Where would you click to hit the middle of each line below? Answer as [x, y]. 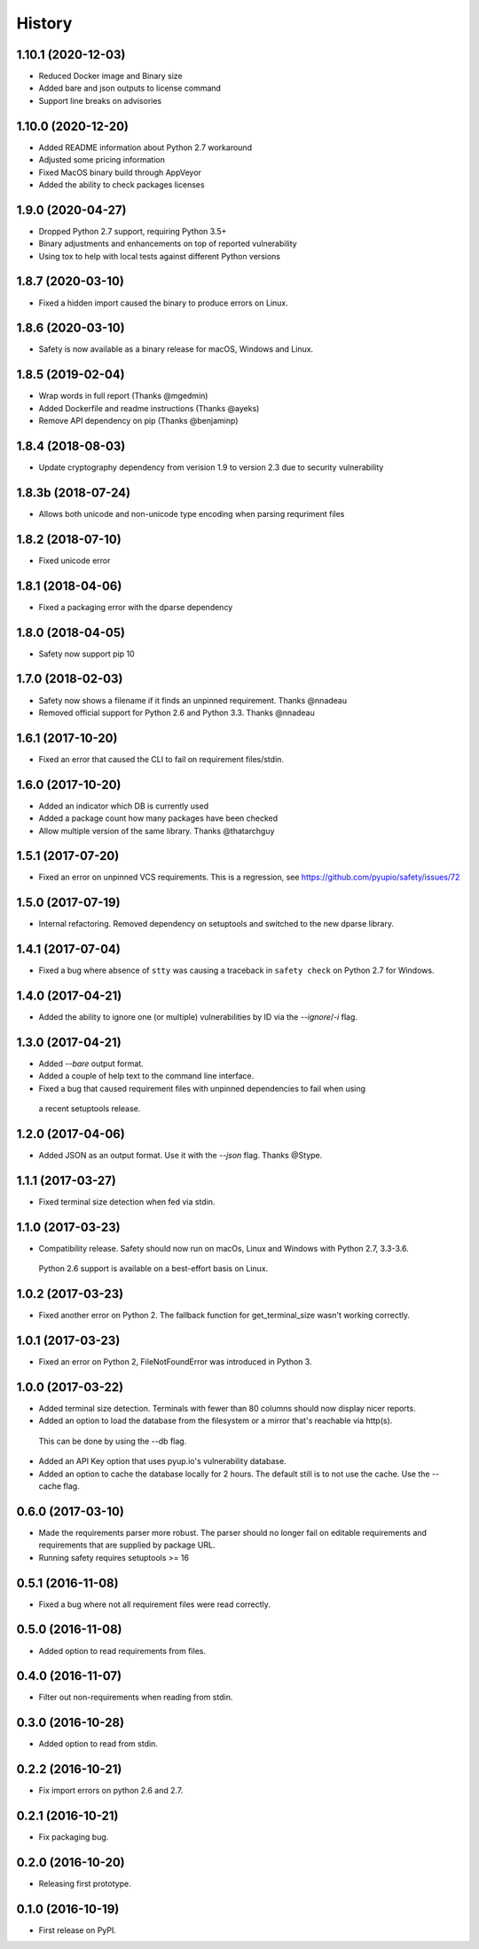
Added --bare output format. [91, 1064]
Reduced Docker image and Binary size [111, 76]
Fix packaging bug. [74, 1837]
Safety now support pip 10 [86, 654]
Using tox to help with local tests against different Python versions [160, 256]
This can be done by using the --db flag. [113, 1441]
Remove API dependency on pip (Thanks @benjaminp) [138, 421]
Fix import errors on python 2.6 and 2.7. [111, 1791]
